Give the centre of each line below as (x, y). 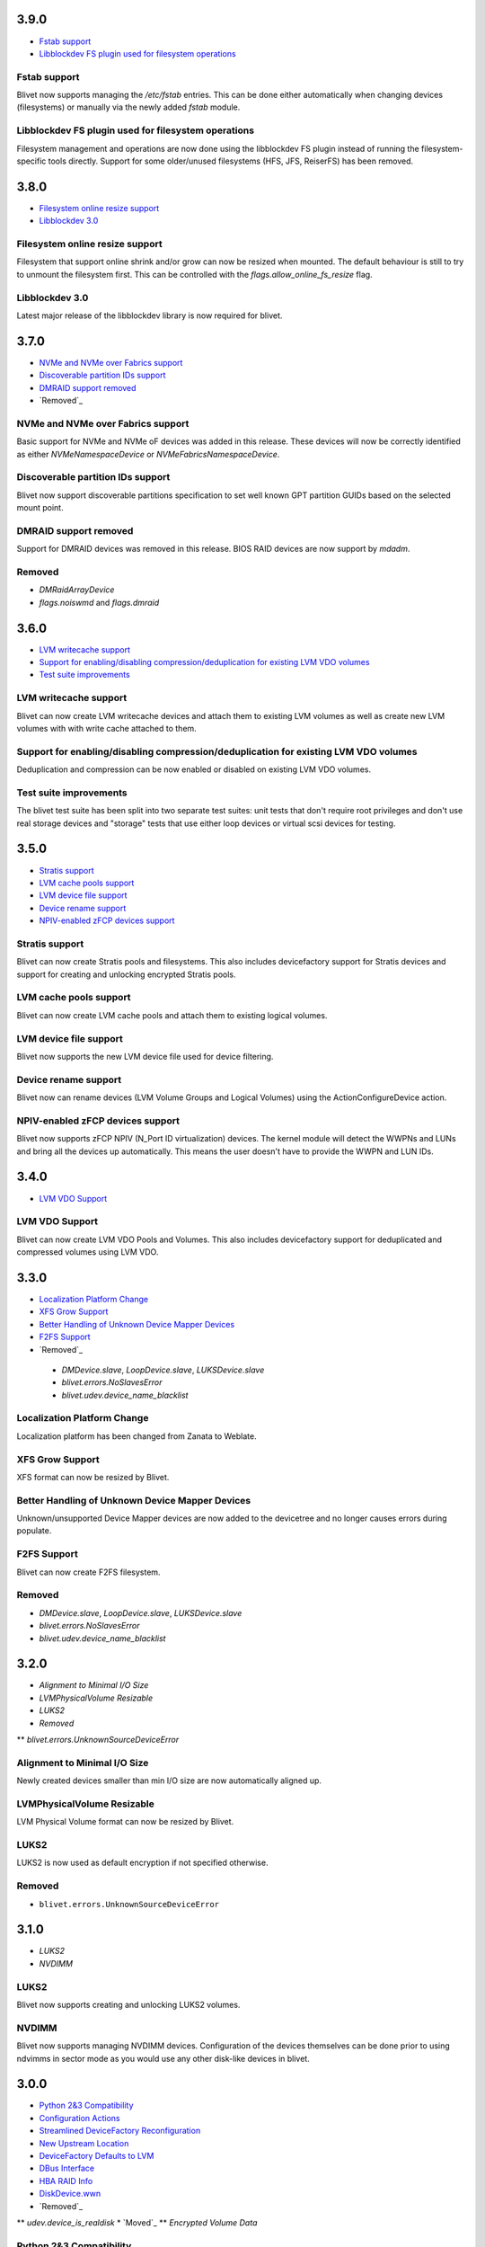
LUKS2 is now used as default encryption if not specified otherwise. (142, 1863)
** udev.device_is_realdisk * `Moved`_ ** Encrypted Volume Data (137, 2222)
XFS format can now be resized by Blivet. (93, 1477)
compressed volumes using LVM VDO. (88, 1252)
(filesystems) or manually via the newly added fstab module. (128, 107)
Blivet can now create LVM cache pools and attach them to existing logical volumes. (172, 1015)
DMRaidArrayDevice (77, 590)
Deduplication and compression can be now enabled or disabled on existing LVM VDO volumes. (194, 769)
